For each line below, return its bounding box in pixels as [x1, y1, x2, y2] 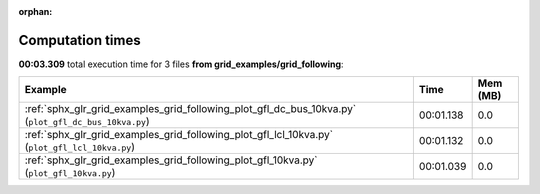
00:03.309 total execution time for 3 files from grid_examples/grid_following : [18, 58, 344, 70]
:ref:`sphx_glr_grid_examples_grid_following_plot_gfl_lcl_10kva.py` [24, 128, 334, 142]
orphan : [18, 6, 53, 17]
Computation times [18, 31, 141, 49]
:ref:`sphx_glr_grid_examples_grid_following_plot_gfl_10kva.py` [24, 153, 318, 167]
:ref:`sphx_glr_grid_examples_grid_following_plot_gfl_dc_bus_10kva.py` [24, 102, 357, 116]
